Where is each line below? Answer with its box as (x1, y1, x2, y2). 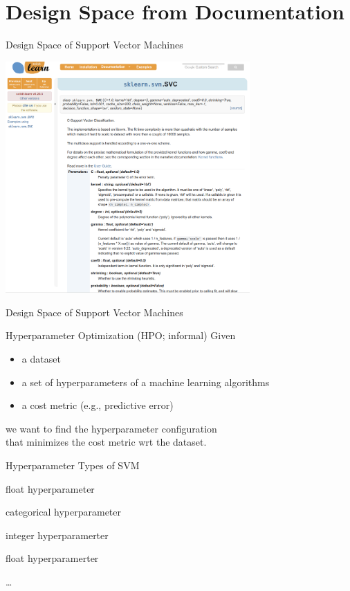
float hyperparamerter (6, 551, 99, 565)
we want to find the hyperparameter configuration (6, 421, 217, 435)
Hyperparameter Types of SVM (6, 458, 140, 472)
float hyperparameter (6, 481, 95, 495)
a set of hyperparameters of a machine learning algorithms (21, 374, 270, 389)
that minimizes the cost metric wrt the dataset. (6, 435, 207, 449)
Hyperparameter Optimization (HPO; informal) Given (6, 328, 236, 343)
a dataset (21, 352, 61, 366)
